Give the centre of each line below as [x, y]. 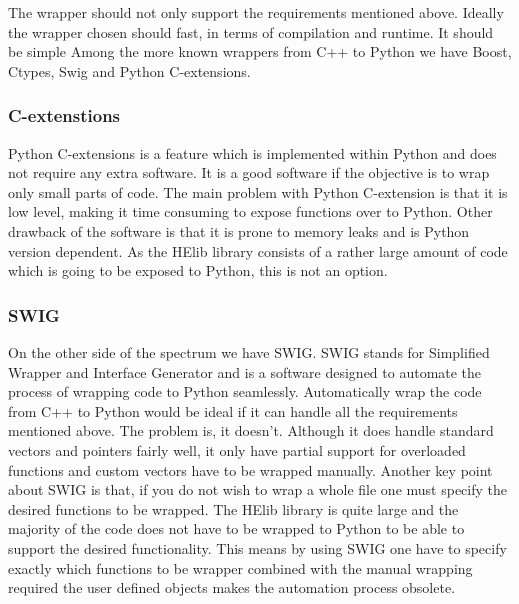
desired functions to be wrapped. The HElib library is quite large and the [233, 508]
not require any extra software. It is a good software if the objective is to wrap [249, 172]
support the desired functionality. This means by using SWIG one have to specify [257, 547]
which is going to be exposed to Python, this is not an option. [198, 270]
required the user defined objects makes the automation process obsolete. [232, 587]
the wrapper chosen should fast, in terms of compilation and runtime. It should [251, 31]
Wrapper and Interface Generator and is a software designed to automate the [245, 371]
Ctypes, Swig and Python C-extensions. [129, 70]
